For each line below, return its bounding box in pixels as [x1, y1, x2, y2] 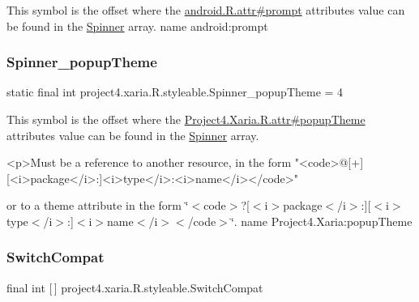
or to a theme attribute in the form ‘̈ [6, 197, 189, 214]
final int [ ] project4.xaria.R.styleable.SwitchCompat [6, 279, 263, 296]
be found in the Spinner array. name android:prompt [6, 17, 268, 34]
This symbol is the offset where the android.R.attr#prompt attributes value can [6, 2, 405, 18]
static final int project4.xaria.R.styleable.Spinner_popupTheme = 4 [6, 83, 344, 100]
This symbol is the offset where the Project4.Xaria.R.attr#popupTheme [6, 111, 366, 127]
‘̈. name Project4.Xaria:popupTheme [230, 212, 413, 229]
